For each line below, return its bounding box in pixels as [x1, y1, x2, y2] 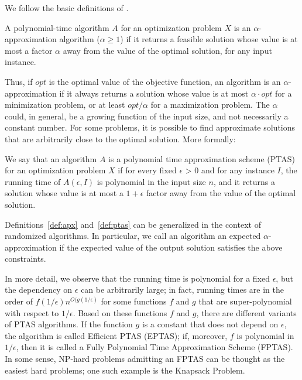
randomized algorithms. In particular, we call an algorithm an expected [5, 230, 261, 242]
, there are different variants [196, 306, 297, 319]
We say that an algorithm [5, 152, 97, 165]
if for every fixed [118, 164, 177, 176]
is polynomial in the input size [97, 175, 206, 187]
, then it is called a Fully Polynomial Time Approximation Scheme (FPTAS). [16, 341, 293, 353]
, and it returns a [213, 175, 276, 187]
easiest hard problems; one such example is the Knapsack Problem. [5, 364, 245, 376]
